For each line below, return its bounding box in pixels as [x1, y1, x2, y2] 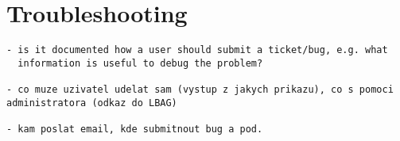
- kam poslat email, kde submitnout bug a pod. [6, 124, 263, 135]
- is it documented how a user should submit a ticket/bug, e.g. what [6, 44, 388, 56]
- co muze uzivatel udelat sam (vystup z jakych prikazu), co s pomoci [6, 84, 394, 96]
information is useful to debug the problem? [17, 57, 263, 69]
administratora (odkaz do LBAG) [6, 97, 177, 109]
